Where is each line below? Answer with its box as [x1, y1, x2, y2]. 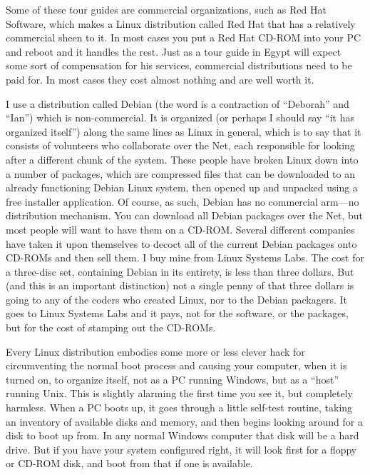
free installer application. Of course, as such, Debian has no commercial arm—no [6, 194, 359, 209]
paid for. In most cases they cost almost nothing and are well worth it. [6, 71, 314, 86]
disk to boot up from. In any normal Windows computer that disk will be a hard [6, 428, 359, 443]
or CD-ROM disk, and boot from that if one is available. [6, 456, 253, 471]
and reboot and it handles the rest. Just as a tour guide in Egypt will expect [6, 44, 341, 59]
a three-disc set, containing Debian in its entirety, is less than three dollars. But [6, 264, 354, 279]
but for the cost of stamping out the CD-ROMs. [6, 320, 216, 335]
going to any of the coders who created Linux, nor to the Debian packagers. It [6, 291, 348, 306]
